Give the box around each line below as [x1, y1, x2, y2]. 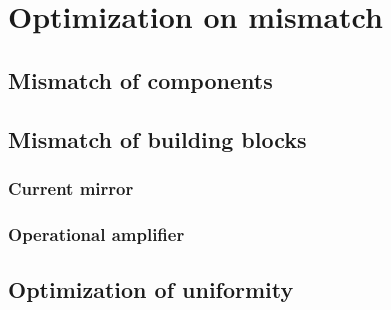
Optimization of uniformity [8, 274, 294, 305]
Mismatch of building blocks [8, 123, 307, 154]
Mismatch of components [8, 64, 273, 95]
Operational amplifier [8, 221, 185, 246]
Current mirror [8, 175, 134, 200]
